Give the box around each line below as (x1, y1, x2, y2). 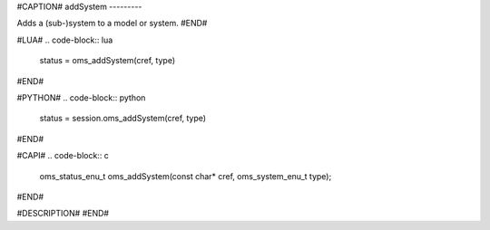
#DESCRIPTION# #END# (16, 208, 109, 219)
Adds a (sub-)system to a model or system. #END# (16, 18, 208, 29)
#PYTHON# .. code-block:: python (16, 91, 146, 103)
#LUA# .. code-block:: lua (16, 34, 113, 45)
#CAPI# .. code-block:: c (16, 150, 109, 161)
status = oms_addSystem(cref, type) (39, 55, 176, 66)
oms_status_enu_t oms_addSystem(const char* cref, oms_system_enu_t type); (39, 170, 332, 181)
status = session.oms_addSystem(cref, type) (39, 113, 207, 124)
